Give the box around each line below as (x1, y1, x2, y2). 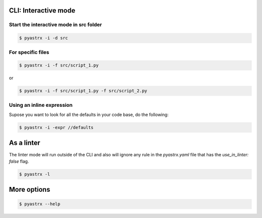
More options (9, 185, 50, 194)
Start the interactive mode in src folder (9, 21, 102, 28)
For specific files (9, 49, 49, 55)
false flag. (9, 158, 29, 164)
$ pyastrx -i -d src (19, 35, 68, 41)
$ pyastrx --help (19, 201, 61, 207)
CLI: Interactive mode (9, 6, 75, 15)
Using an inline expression (9, 101, 73, 108)
